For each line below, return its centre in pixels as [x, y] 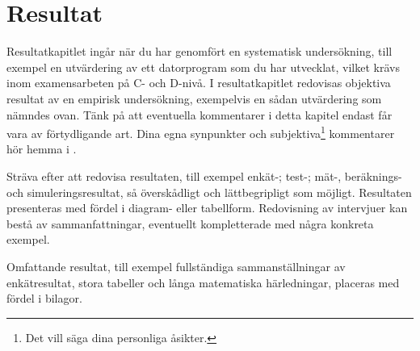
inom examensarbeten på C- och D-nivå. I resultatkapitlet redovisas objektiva [199, 83]
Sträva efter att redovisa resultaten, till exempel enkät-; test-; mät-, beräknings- [204, 175]
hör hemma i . [42, 149]
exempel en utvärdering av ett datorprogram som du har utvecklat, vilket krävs [203, 67]
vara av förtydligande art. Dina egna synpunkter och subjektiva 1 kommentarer [201, 132]
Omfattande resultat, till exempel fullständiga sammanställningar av [176, 266]
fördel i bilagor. [44, 298]
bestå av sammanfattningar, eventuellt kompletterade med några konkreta [190, 223]
